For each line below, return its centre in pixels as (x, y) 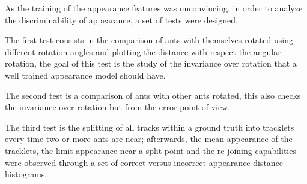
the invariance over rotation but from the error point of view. (118, 107)
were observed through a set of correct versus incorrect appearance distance (144, 162)
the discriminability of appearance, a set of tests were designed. (121, 19)
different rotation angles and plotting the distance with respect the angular (143, 51)
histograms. (26, 174)
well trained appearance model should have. (85, 75)
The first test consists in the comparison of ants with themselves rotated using (149, 40)
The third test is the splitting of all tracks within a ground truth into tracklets (150, 127)
